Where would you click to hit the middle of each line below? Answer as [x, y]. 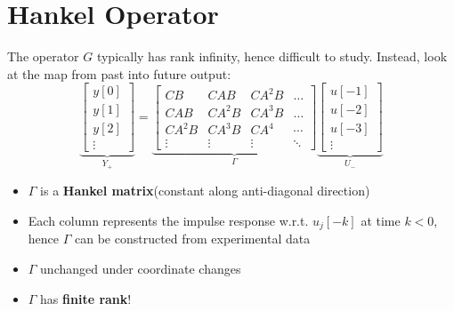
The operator [43, 56]
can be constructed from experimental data [192, 239]
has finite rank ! [86, 298]
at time [381, 220]
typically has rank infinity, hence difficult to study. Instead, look [272, 56]
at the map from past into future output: [119, 73]
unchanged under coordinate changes [141, 268]
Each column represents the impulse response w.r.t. [168, 220]
